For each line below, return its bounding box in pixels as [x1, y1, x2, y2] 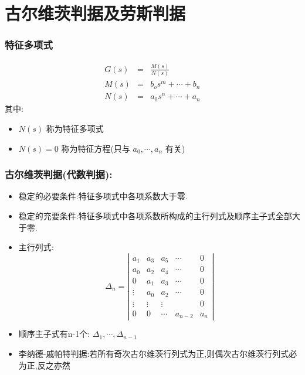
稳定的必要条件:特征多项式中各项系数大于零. [18, 190, 188, 202]
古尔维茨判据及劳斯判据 [5, 1, 186, 25]
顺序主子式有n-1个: [18, 328, 90, 340]
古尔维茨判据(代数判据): [5, 167, 113, 182]
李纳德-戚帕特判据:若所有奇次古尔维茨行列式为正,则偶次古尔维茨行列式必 [18, 347, 297, 359]
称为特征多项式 [46, 122, 104, 134]
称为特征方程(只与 [61, 142, 130, 154]
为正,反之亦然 [18, 359, 70, 371]
